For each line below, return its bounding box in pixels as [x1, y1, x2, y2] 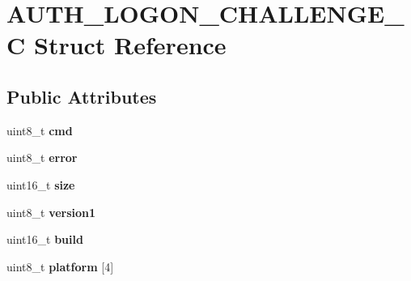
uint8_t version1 [6, 203, 96, 220]
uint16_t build [6, 231, 83, 248]
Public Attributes [6, 83, 157, 109]
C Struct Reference [6, 28, 227, 62]
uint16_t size [6, 176, 75, 193]
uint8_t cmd [6, 121, 73, 138]
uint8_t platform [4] [6, 258, 114, 275]
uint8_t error [6, 149, 78, 166]
